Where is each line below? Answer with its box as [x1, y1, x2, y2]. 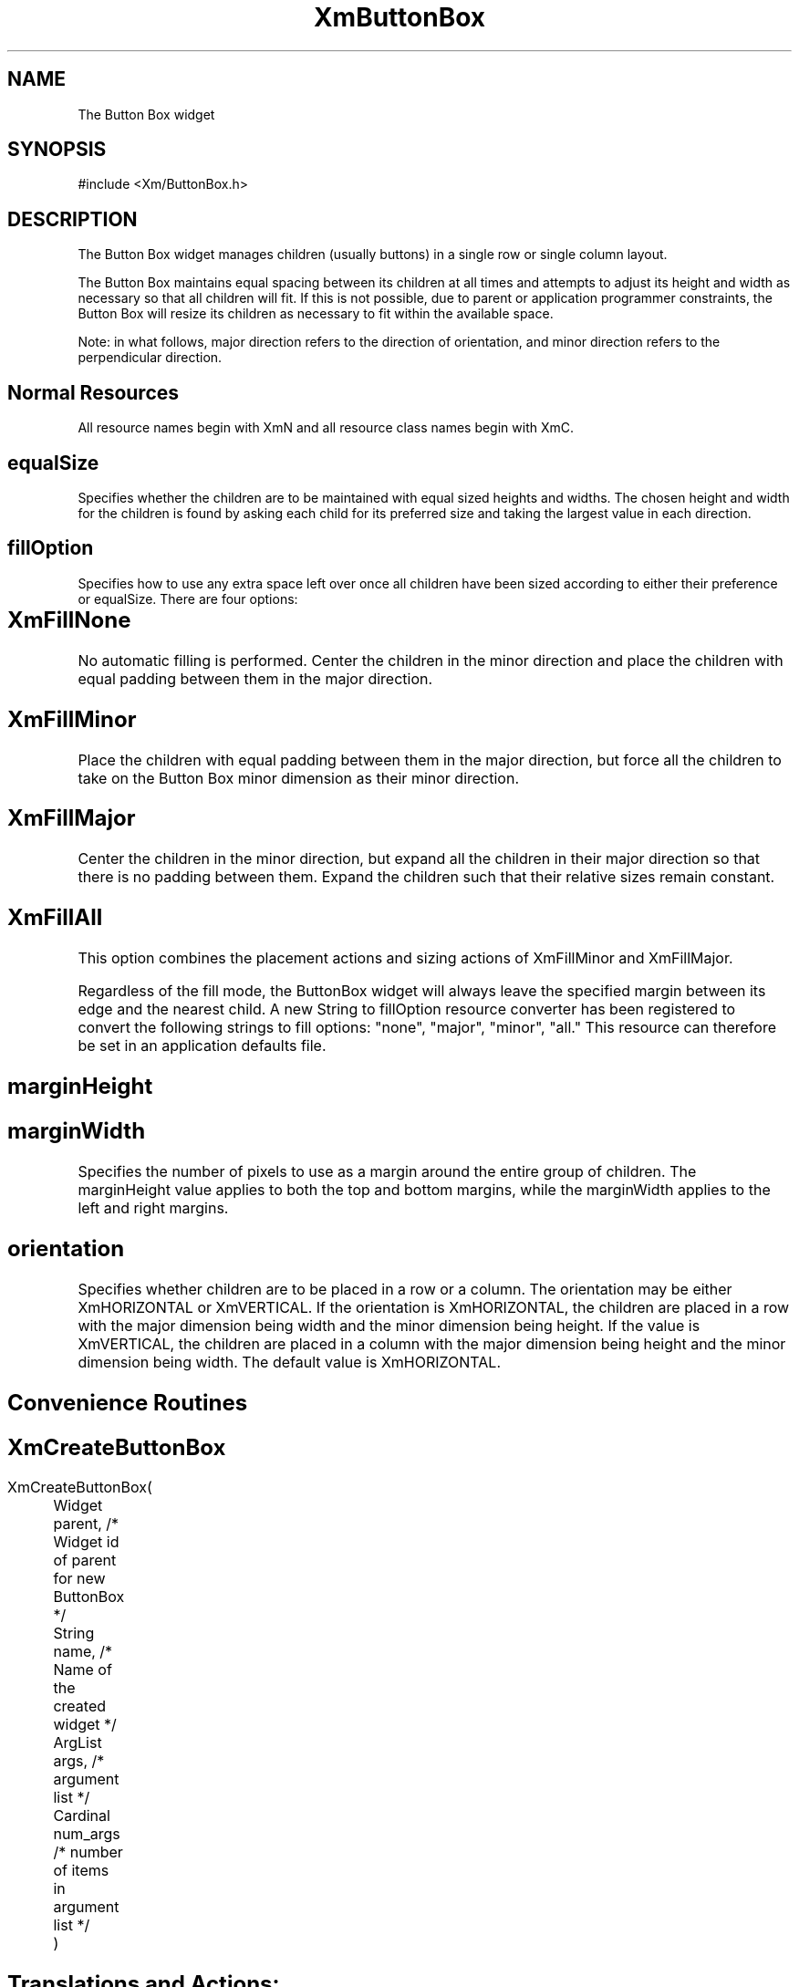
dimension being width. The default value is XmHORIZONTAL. [78, 1352, 502, 1371]
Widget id [53, 1533, 119, 1552]
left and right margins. [78, 1198, 229, 1217]
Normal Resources [7, 380, 180, 404]
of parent [53, 1551, 117, 1570]
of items [53, 1861, 109, 1880]
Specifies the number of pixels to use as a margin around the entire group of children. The [78, 1161, 697, 1181]
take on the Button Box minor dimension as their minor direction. [78, 768, 520, 787]
